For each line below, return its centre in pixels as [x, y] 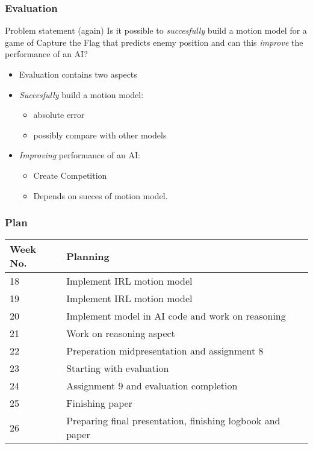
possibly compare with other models [100, 135]
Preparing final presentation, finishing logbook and [173, 421]
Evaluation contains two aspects [78, 74]
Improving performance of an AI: [79, 155]
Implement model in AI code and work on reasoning [176, 316]
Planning [88, 256]
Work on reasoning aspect [121, 333]
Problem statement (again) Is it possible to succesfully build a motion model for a [156, 30]
